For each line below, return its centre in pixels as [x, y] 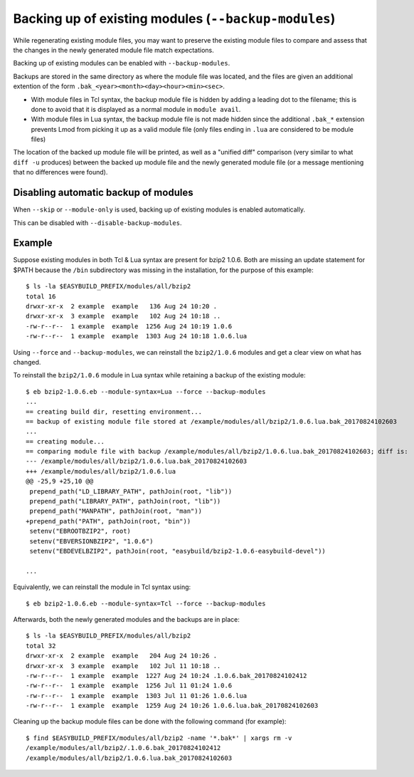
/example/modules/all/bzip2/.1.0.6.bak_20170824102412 [123, 748]
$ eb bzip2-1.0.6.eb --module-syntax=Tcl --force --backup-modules [146, 603]
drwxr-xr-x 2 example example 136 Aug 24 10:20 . [121, 306]
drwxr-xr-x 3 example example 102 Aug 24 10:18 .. [123, 316]
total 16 [41, 296]
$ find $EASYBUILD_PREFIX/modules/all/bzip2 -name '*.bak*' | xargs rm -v [159, 738]
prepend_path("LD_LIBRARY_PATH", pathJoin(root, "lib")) [131, 491]
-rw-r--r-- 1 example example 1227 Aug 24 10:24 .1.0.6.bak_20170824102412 [166, 676]
